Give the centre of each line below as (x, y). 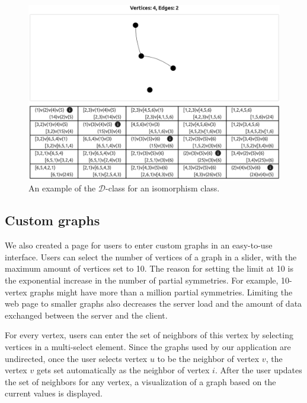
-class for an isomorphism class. (163, 188)
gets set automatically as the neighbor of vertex (123, 370)
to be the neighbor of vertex (208, 358)
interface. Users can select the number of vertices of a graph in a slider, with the (151, 256)
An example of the (62, 188)
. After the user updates (258, 370)
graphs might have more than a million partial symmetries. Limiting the (161, 292)
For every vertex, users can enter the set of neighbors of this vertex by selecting (149, 335)
